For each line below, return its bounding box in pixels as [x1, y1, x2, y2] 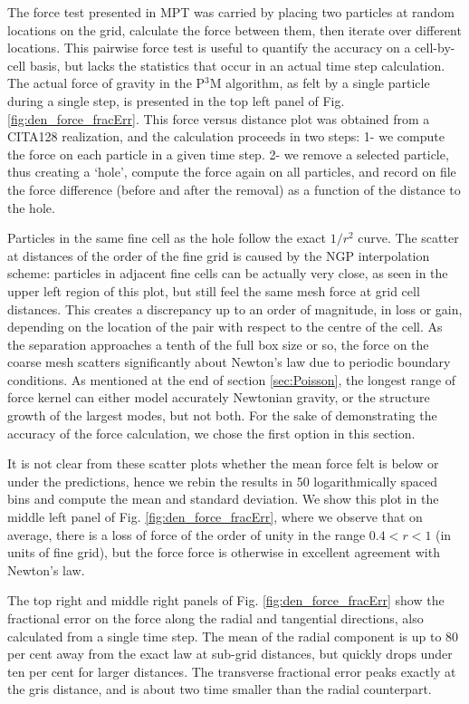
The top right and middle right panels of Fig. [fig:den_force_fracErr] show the [7, 591, 445, 610]
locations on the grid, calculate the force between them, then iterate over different [7, 20, 462, 39]
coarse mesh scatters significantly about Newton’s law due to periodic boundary [7, 352, 451, 371]
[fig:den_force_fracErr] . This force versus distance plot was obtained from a [7, 109, 430, 128]
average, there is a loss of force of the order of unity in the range [7, 525, 366, 544]
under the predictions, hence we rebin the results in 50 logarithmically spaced [7, 471, 437, 490]
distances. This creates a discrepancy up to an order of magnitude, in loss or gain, [7, 299, 463, 318]
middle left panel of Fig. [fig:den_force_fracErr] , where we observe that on [7, 507, 423, 526]
